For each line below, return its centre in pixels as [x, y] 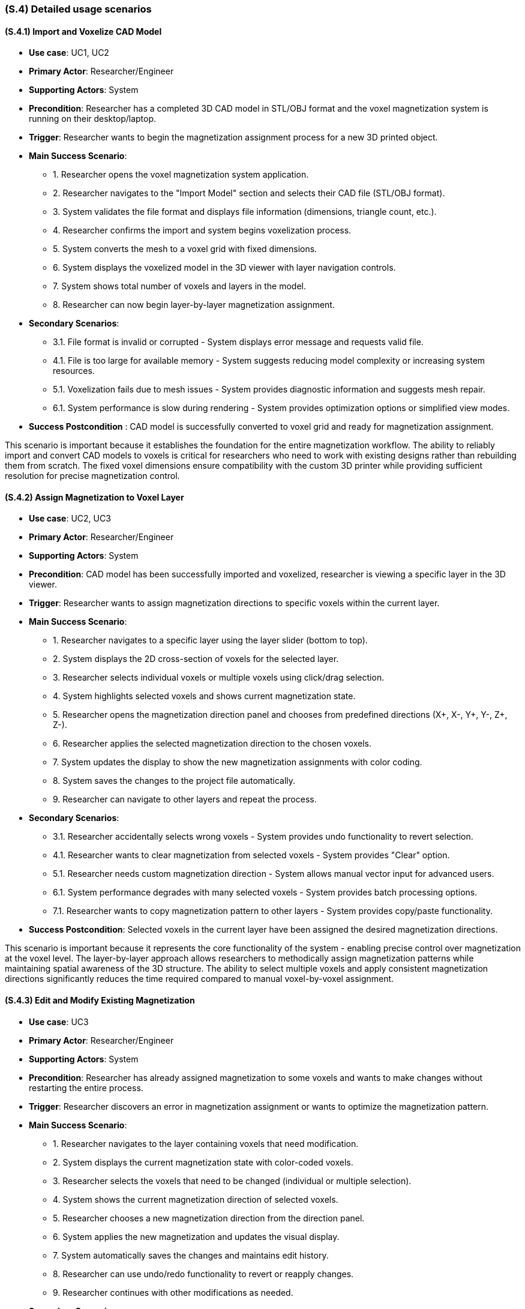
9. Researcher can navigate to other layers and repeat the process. [185, 799]
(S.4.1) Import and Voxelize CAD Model [83, 31]
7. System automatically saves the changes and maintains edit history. [191, 1255]
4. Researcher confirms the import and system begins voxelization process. [202, 230]
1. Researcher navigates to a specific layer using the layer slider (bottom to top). [210, 640]
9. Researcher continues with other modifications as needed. [173, 1292]
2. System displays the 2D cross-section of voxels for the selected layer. [196, 659]
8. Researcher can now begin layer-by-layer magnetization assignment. [194, 305]
